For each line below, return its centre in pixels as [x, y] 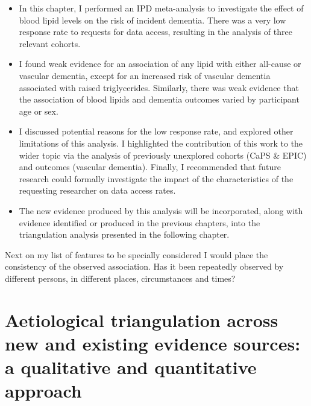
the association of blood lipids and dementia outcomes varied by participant [159, 99]
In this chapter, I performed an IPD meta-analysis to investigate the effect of [161, 8]
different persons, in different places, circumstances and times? [120, 278]
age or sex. [39, 111]
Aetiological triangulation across [142, 319]
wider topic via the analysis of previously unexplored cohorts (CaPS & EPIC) [163, 155]
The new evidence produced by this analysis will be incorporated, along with [161, 210]
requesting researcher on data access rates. [97, 190]
